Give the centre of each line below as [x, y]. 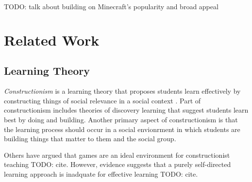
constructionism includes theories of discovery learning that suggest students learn [126, 110]
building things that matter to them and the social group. [90, 139]
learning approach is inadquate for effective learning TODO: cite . [101, 174]
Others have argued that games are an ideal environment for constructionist [117, 155]
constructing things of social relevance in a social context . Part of [102, 100]
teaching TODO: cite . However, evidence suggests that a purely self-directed [118, 164]
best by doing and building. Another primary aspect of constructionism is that [121, 119]
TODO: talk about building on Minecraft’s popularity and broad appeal [111, 6]
